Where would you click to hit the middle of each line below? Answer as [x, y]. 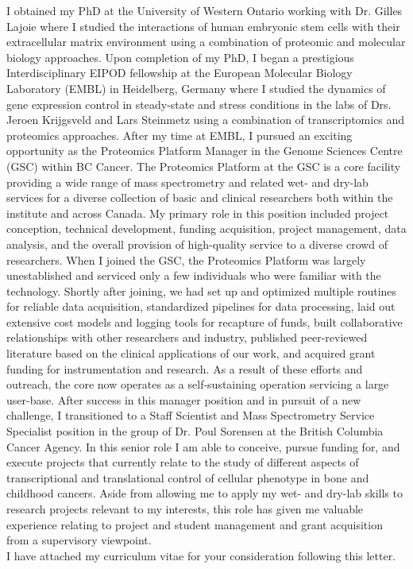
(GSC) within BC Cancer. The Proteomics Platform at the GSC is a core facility [204, 166]
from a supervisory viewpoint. [79, 540]
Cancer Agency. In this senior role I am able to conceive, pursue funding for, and [203, 446]
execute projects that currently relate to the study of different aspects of [183, 462]
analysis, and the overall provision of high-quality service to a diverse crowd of [197, 244]
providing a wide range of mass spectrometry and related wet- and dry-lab [187, 182]
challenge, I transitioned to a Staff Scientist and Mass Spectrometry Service [191, 415]
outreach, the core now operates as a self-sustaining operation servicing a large [198, 384]
